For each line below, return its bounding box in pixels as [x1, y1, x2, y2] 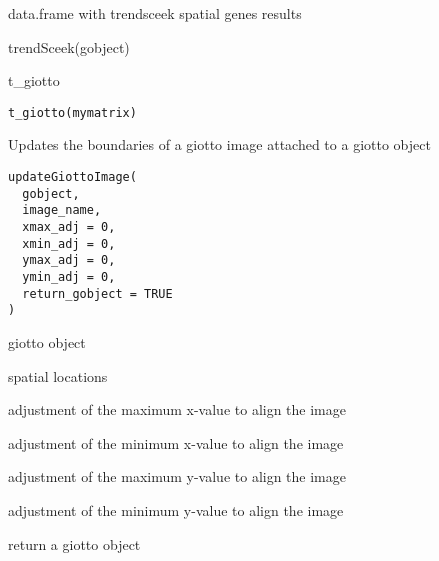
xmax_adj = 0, [22, 220, 116, 234]
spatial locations [8, 365, 108, 386]
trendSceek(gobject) [8, 36, 130, 57]
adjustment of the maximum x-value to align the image [8, 399, 347, 420]
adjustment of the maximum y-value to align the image [8, 466, 347, 487]
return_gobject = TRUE [22, 286, 173, 301]
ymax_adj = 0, [22, 253, 116, 268]
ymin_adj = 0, [22, 269, 116, 284]
